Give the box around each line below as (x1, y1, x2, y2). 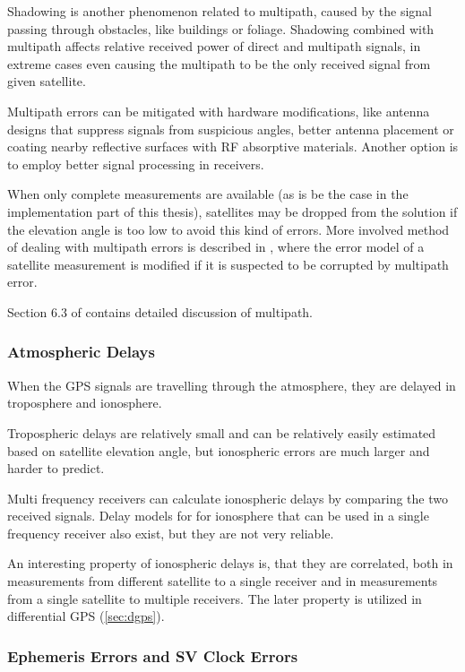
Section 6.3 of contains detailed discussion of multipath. (7, 302, 313, 321)
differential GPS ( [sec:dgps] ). (7, 607, 165, 625)
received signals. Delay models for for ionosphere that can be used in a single (7, 506, 429, 525)
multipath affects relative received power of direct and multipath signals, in (7, 37, 421, 56)
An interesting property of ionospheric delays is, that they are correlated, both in (7, 554, 453, 573)
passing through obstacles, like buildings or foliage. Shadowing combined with (7, 19, 435, 38)
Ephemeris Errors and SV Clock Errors (7, 644, 298, 667)
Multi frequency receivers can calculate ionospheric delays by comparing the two (7, 488, 448, 507)
